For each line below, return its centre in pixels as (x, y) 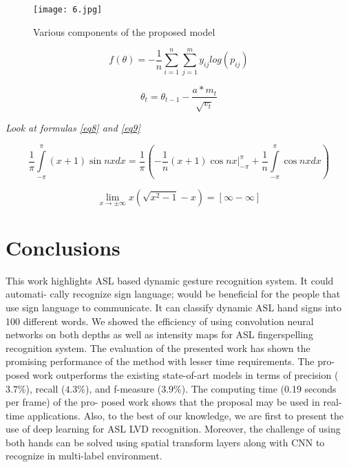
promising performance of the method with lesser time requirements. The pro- (170, 361)
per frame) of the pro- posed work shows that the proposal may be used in (163, 402)
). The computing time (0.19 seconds (259, 388)
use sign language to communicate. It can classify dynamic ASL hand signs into (173, 307)
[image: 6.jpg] (68, 10)
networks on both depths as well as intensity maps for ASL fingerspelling (159, 334)
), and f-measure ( (123, 388)
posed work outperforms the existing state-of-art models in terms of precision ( (172, 374)
